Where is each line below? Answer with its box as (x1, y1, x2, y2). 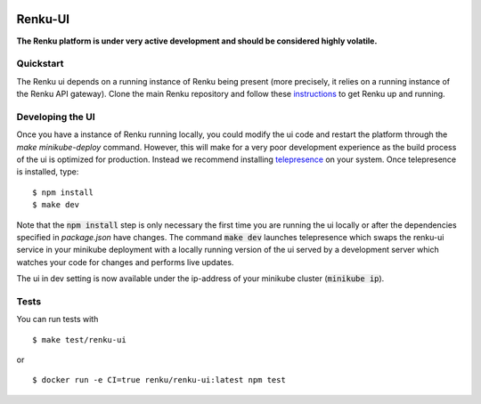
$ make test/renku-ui (32, 335, 126, 344)
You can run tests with (16, 314, 99, 325)
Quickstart (16, 58, 64, 70)
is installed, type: (16, 166, 79, 177)
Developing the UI (16, 110, 95, 123)
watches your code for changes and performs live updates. (16, 256, 234, 267)
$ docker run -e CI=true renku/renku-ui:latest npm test (32, 375, 287, 385)
